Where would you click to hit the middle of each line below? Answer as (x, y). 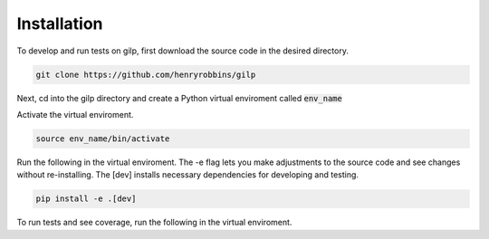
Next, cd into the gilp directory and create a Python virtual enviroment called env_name (180, 98)
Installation (60, 24)
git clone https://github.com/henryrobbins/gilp (146, 74)
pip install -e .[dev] (86, 199)
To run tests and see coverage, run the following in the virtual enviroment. (154, 223)
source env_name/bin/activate (103, 139)
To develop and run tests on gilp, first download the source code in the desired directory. (182, 51)
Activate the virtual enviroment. (75, 114)
